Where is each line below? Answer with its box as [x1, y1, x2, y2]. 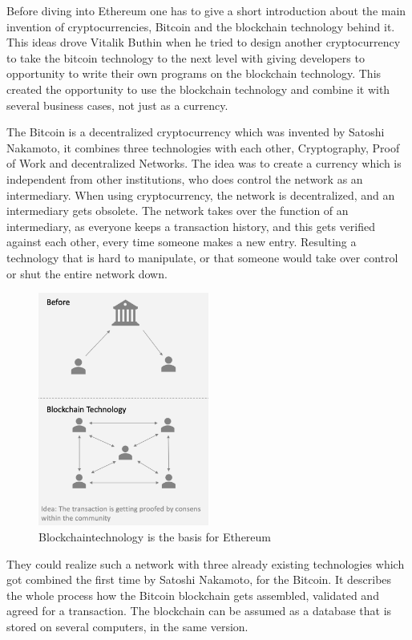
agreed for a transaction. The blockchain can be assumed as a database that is [6, 602, 392, 619]
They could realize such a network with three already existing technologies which [6, 555, 405, 572]
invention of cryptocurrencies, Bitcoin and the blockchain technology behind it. [6, 18, 395, 34]
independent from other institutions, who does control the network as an [6, 170, 363, 187]
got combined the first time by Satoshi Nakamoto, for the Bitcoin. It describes [6, 571, 392, 588]
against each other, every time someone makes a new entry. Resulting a [6, 233, 357, 250]
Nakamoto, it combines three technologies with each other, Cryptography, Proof [6, 139, 400, 156]
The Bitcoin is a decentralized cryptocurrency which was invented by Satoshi [6, 124, 385, 140]
